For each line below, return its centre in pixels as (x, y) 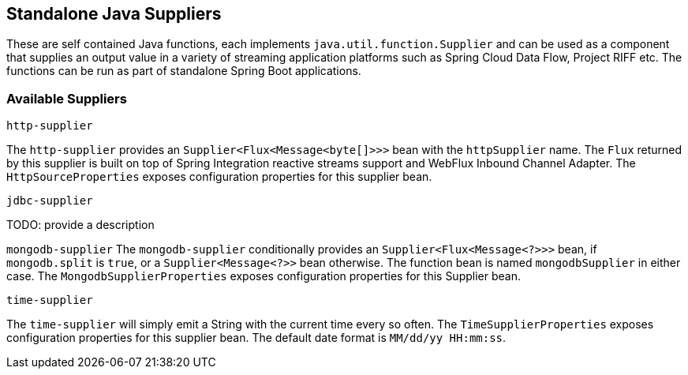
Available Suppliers (67, 98)
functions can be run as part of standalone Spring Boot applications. (184, 71)
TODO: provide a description (80, 225)
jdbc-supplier (50, 201)
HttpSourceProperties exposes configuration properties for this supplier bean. (219, 177)
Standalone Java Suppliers (114, 14)
